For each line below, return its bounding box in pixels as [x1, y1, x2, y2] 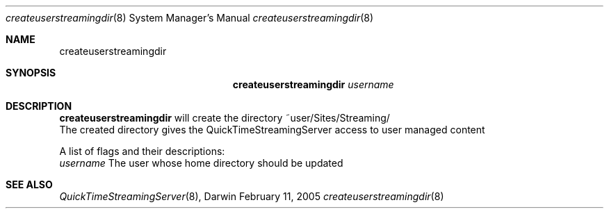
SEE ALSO [6, 179, 53, 190]
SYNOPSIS [6, 67, 56, 79]
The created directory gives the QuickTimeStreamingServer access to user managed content [59, 124, 485, 135]
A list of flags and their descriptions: [59, 145, 225, 157]
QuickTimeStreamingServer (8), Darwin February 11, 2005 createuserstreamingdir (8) [59, 190, 444, 202]
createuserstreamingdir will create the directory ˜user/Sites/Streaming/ [59, 112, 390, 124]
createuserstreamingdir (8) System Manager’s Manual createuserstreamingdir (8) [6, 12, 374, 24]
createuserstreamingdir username [232, 79, 394, 90]
